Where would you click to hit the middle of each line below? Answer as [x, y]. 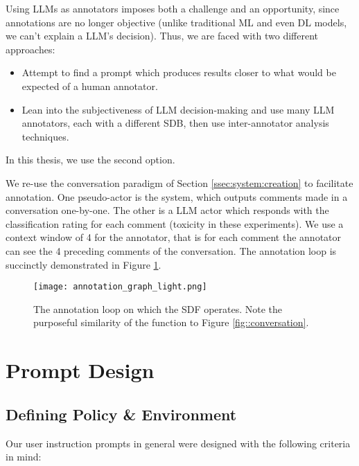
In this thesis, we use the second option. [90, 160]
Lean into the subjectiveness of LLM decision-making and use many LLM [178, 109]
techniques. [45, 136]
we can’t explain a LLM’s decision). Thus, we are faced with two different [162, 36]
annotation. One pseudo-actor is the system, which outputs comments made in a [177, 196]
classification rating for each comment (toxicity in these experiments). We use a [175, 223]
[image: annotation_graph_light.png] [120, 287]
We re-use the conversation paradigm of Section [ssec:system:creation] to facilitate [179, 182]
